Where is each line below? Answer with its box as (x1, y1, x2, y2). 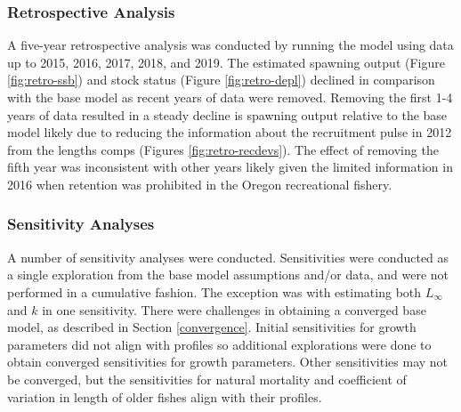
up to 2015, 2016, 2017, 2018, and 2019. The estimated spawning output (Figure (7, 53, 445, 71)
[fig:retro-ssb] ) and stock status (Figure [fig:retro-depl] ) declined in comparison (7, 70, 435, 89)
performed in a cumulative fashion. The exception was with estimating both (7, 282, 422, 301)
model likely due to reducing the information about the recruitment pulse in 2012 (7, 123, 452, 141)
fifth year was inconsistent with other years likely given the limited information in (7, 158, 453, 176)
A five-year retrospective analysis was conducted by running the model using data (7, 36, 454, 54)
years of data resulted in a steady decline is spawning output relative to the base (7, 105, 448, 124)
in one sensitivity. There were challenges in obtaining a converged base (42, 300, 426, 319)
